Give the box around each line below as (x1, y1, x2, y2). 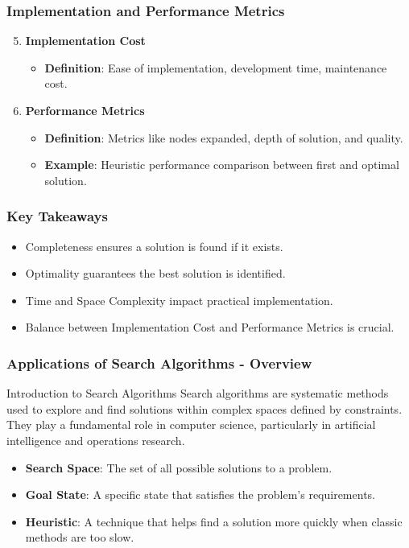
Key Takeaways (6, 206, 108, 226)
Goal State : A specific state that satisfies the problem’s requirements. (25, 486, 375, 503)
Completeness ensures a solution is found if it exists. (25, 237, 283, 254)
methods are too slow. (25, 529, 134, 546)
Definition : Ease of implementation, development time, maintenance (44, 59, 387, 76)
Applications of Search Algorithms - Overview (6, 352, 312, 373)
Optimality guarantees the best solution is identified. (25, 265, 286, 282)
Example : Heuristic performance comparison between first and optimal (44, 156, 399, 173)
